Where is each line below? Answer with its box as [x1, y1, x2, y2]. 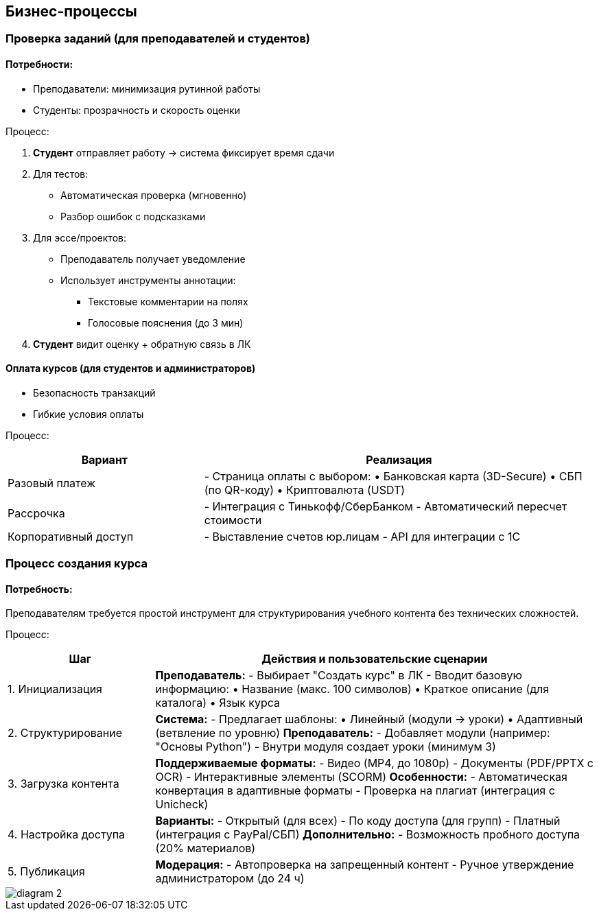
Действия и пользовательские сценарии [261, 652, 488, 666]
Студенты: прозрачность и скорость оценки [33, 104, 240, 116]
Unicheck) [155, 797, 209, 812]
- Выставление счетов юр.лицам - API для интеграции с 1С [204, 529, 521, 543]
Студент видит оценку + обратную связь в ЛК [33, 338, 251, 350]
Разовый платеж [8, 475, 96, 490]
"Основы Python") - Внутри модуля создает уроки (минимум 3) [155, 740, 496, 754]
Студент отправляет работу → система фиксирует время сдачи [33, 146, 335, 158]
